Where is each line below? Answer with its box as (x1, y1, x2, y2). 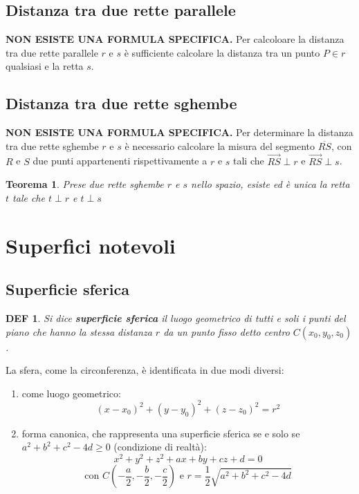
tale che (12, 190, 45, 205)
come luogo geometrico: (21, 386, 121, 400)
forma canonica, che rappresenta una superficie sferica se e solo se (21, 426, 300, 440)
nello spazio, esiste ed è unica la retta (191, 177, 350, 191)
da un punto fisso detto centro (163, 324, 290, 339)
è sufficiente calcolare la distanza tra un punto (124, 45, 320, 59)
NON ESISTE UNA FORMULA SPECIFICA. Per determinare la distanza (6, 125, 353, 140)
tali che (233, 153, 264, 168)
